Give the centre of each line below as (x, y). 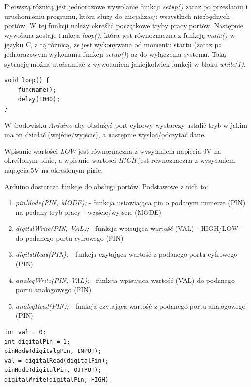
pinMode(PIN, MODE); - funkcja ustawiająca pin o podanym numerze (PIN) (131, 202)
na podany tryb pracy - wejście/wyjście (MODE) (88, 212)
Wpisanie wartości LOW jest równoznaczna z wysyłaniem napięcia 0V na (113, 150)
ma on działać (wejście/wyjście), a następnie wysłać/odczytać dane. (105, 134)
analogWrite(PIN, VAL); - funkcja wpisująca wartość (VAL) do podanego (125, 280)
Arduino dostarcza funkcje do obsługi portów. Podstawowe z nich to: (106, 186)
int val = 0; (25, 332)
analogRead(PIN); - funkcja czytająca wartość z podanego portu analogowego (131, 306)
